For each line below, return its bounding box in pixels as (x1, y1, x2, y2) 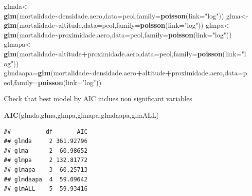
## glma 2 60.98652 (4, 147, 88, 154)
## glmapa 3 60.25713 (4, 166, 88, 173)
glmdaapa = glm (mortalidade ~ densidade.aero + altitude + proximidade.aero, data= (4, 68, 243, 78)
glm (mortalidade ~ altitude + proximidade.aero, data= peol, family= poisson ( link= (4, 48, 242, 58)
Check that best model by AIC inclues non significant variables (4, 93, 192, 104)
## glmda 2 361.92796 (4, 138, 88, 145)
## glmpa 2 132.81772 (4, 157, 88, 164)
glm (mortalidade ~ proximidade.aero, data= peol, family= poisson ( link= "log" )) (4, 29, 232, 39)
